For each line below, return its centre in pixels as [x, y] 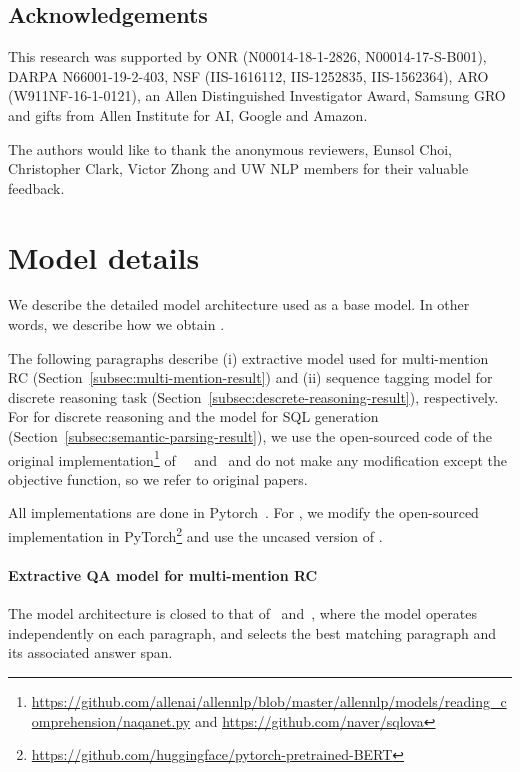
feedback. [36, 187]
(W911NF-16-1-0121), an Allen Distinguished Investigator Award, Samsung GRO [257, 95]
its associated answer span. [90, 652]
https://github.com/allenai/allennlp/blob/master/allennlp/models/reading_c [269, 700]
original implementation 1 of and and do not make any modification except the [258, 458]
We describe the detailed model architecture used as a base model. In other [239, 304]
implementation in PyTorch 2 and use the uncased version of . [195, 534]
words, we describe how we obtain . [116, 324]
